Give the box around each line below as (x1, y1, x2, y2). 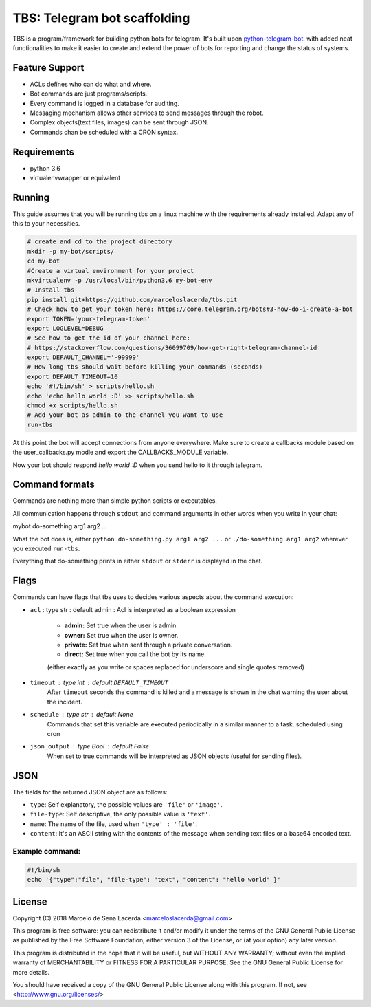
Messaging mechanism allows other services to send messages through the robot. (30, 109, 264, 117)
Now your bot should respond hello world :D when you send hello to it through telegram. (12, 461, 262, 469)
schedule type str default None (30, 711, 133, 719)
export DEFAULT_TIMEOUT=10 (27, 372, 118, 380)
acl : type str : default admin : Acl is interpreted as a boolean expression (30, 605, 236, 614)
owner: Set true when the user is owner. (64, 631, 179, 639)
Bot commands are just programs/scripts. (30, 89, 148, 98)
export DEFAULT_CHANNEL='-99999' (27, 354, 140, 361)
